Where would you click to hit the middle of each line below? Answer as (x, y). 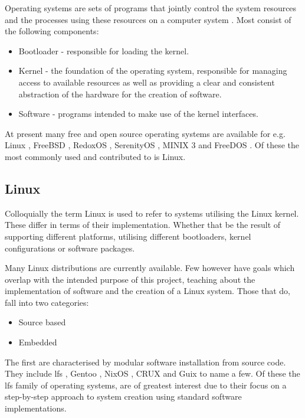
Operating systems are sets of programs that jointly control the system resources (151, 8)
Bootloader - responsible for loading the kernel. (104, 50)
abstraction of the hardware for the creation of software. (120, 94)
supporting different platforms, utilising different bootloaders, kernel (128, 236)
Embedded (38, 342)
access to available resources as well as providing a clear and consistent (147, 82)
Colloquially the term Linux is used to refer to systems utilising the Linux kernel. (152, 213)
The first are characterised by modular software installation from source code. (145, 362)
